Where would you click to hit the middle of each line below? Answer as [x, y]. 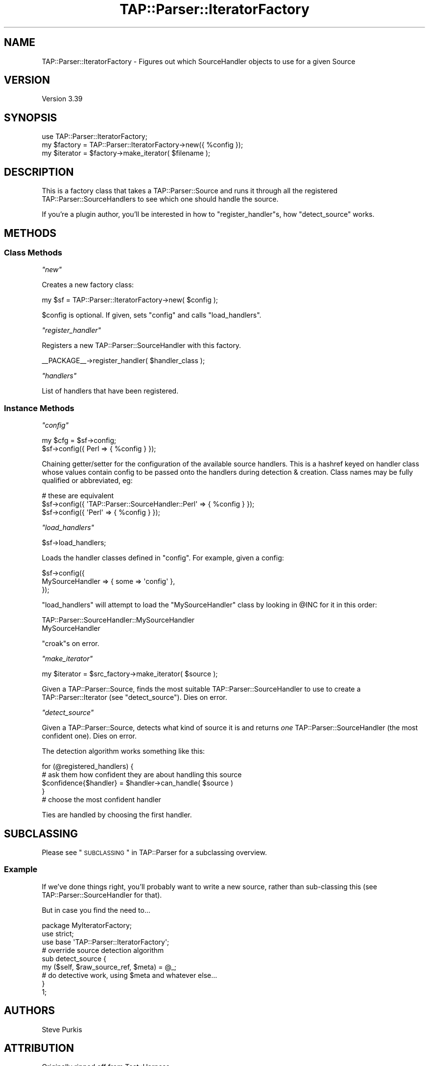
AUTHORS [30, 1011]
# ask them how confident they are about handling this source [142, 775]
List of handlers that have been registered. [110, 391]
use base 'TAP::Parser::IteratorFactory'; [106, 942]
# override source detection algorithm [103, 950]
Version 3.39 [62, 99]
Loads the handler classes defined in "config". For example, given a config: [163, 558]
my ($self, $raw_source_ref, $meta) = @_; [109, 967]
